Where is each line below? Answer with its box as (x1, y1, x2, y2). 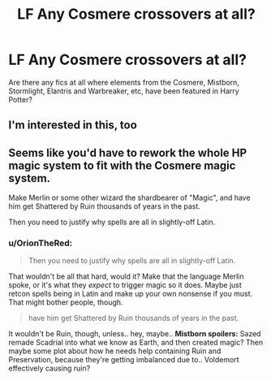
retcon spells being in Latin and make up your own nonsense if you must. (8, 289, 253, 299)
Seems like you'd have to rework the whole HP (8, 145, 247, 159)
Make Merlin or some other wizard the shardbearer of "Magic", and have (8, 193, 251, 203)
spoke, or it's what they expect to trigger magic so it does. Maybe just (8, 280, 242, 290)
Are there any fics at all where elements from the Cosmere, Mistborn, (8, 77, 239, 87)
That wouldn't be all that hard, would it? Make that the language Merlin (8, 271, 245, 281)
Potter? (8, 94, 32, 104)
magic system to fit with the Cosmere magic (8, 158, 236, 172)
